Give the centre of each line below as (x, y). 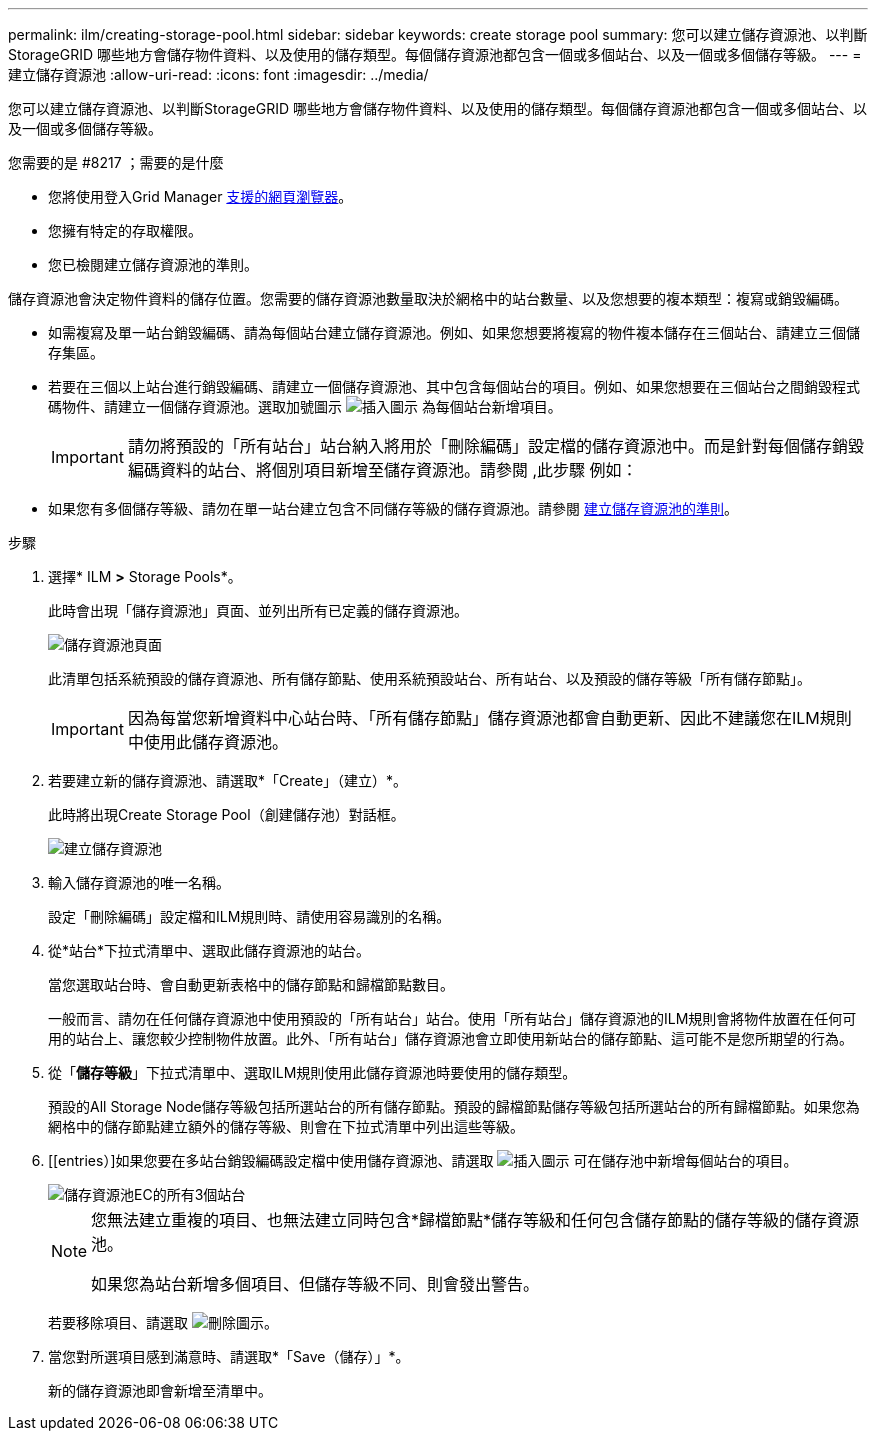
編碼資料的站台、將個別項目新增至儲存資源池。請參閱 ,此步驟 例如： (382, 470)
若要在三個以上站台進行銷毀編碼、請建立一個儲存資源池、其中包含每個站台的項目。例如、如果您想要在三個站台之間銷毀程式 (454, 386)
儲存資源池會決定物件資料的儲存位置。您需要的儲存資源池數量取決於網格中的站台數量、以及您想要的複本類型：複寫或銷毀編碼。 (428, 298)
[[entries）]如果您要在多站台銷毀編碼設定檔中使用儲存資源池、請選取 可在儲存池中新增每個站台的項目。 (423, 1160)
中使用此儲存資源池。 (207, 742)
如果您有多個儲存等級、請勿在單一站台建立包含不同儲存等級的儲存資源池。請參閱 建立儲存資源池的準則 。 (393, 508)
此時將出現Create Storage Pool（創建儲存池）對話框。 (226, 814)
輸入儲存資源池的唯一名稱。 (139, 882)
